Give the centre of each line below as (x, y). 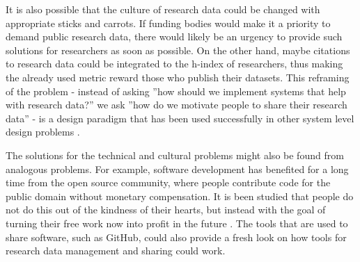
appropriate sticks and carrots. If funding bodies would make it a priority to (168, 23)
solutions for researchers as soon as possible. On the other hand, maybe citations (178, 50)
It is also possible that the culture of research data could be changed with (163, 9)
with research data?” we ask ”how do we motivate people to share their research (177, 105)
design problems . (43, 132)
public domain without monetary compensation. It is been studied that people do (180, 196)
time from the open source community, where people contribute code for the (168, 182)
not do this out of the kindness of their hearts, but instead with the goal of (166, 210)
